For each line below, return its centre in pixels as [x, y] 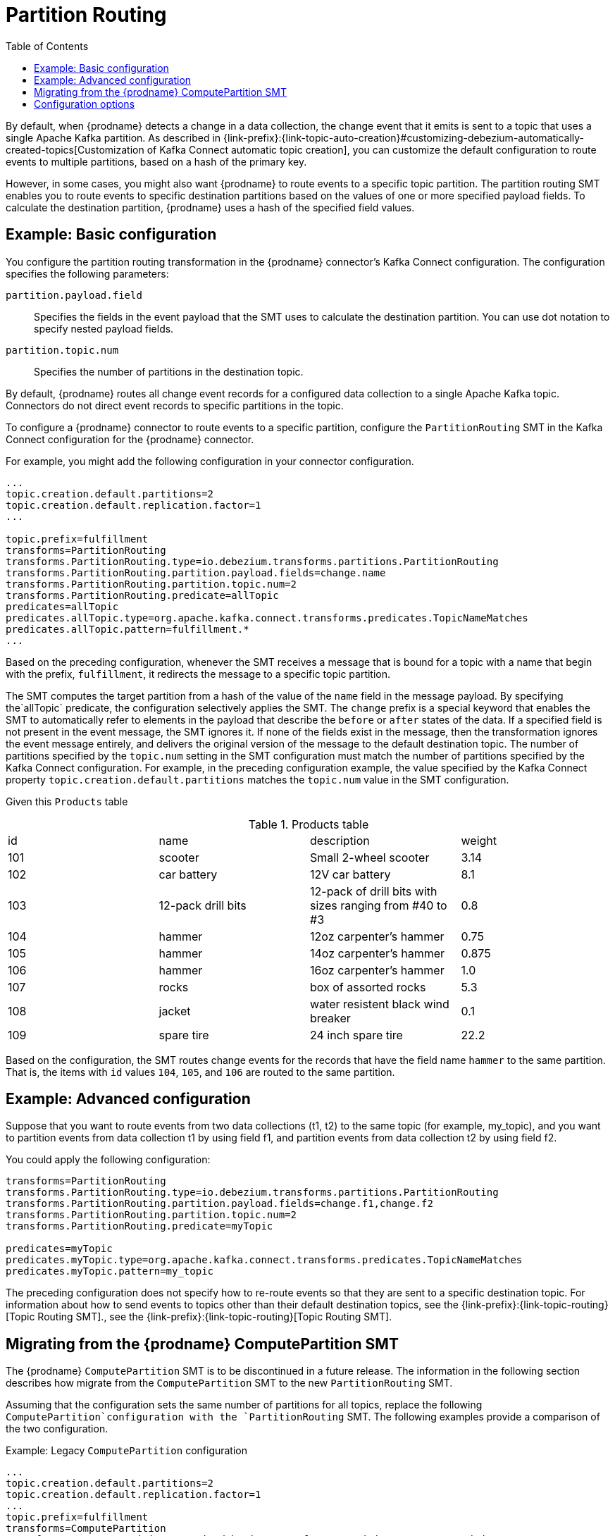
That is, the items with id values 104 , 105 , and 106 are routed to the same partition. [200, 1072]
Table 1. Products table [309, 824]
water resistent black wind [380, 1004]
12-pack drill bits [203, 905]
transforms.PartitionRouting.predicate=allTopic [142, 595]
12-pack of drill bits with [374, 891]
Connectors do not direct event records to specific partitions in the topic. [175, 405]
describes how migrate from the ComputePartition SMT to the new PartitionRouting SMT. [229, 1383]
